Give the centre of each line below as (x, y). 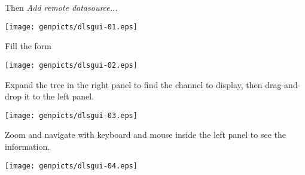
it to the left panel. (59, 96)
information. (28, 146)
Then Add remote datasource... (61, 7)
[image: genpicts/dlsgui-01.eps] (71, 27)
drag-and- (283, 84)
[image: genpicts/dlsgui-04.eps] (71, 166)
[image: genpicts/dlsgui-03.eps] (71, 115)
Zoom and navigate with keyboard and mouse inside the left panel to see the (146, 135)
